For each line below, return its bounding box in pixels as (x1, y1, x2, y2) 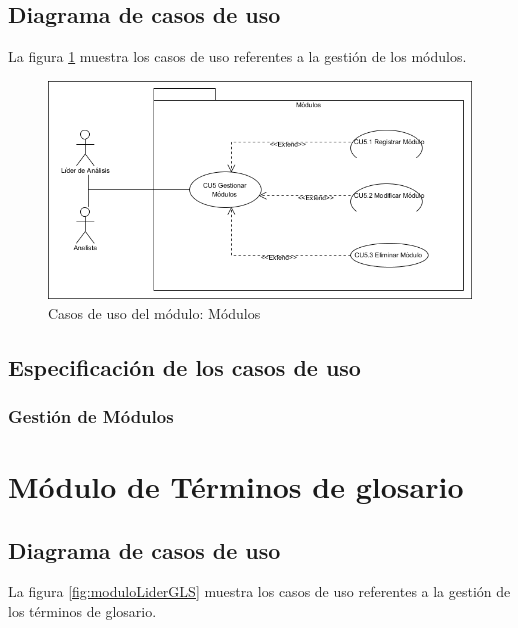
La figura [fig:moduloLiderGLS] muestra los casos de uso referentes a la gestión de (8, 581, 511, 602)
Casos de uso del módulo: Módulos (48, 302, 261, 323)
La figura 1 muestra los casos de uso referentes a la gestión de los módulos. (8, 46, 467, 67)
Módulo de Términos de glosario (8, 466, 464, 507)
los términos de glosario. (8, 601, 157, 622)
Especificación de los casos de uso (8, 351, 361, 382)
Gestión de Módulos (8, 403, 174, 428)
